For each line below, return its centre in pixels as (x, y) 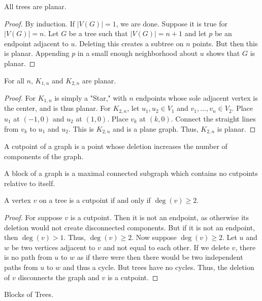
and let (195, 33)
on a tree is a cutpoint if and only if (95, 200)
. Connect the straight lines (213, 118)
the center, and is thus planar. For (57, 108)
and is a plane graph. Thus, (156, 128)
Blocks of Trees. (29, 294)
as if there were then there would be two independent (160, 257)
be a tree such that (98, 33)
